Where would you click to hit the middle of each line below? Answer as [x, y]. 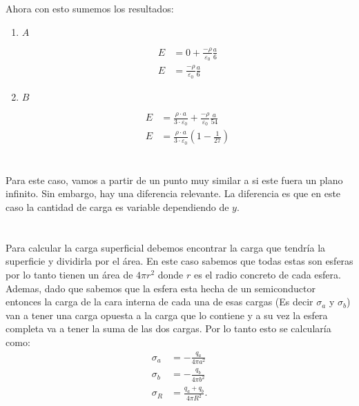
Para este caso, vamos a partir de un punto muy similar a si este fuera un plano [174, 180]
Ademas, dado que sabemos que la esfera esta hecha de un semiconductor [161, 288]
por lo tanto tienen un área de [69, 274]
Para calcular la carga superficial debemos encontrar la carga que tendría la [166, 247]
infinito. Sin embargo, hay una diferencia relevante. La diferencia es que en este [173, 193]
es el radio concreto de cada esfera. [267, 274]
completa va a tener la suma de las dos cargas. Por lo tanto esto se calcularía [168, 328]
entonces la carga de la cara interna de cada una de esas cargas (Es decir [159, 302]
